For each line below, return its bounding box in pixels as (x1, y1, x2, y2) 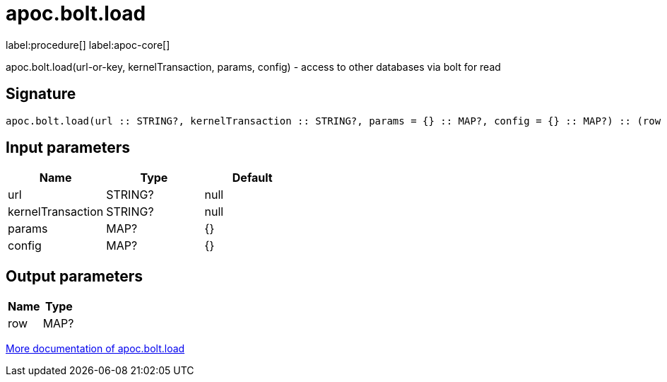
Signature (6, 85, 76, 103)
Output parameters (6, 267, 143, 285)
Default (232, 170, 273, 185)
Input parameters (6, 139, 131, 157)
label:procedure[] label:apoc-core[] (6, 38, 170, 51)
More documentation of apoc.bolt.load (6, 342, 185, 355)
